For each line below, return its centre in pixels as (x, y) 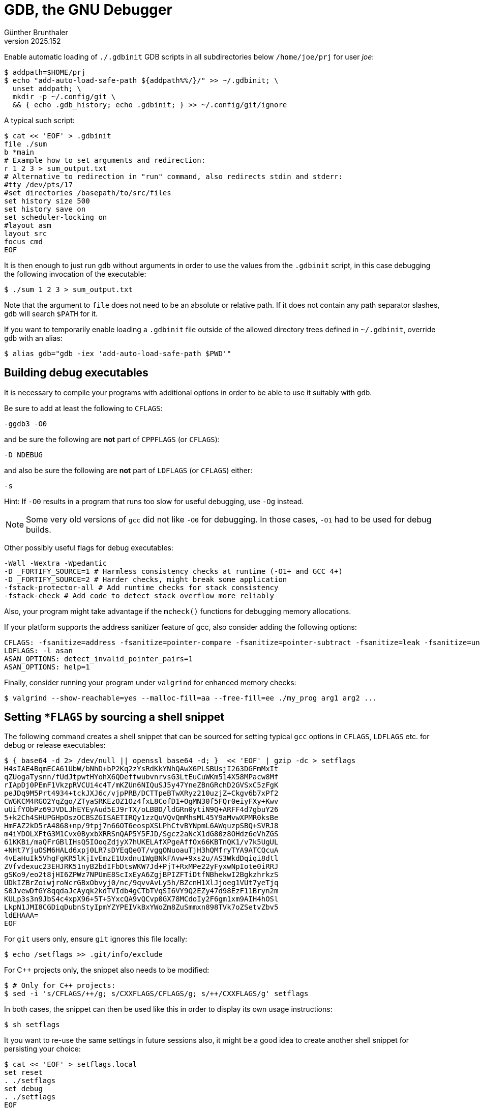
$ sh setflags (32, 1025)
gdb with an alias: (33, 338)
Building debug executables (76, 373)
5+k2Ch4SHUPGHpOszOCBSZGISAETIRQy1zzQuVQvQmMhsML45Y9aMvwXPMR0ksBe (141, 818)
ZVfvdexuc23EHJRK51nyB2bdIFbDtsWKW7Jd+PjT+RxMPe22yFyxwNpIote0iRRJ (141, 867)
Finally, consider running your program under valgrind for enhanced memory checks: (150, 682)
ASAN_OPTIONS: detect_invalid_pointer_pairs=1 (98, 659)
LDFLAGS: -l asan (38, 650)
